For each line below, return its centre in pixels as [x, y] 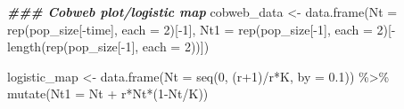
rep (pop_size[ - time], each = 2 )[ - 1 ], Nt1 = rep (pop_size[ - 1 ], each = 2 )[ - [202, 29]
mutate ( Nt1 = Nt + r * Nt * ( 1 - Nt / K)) [108, 93]
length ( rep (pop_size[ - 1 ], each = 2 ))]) [108, 47]
